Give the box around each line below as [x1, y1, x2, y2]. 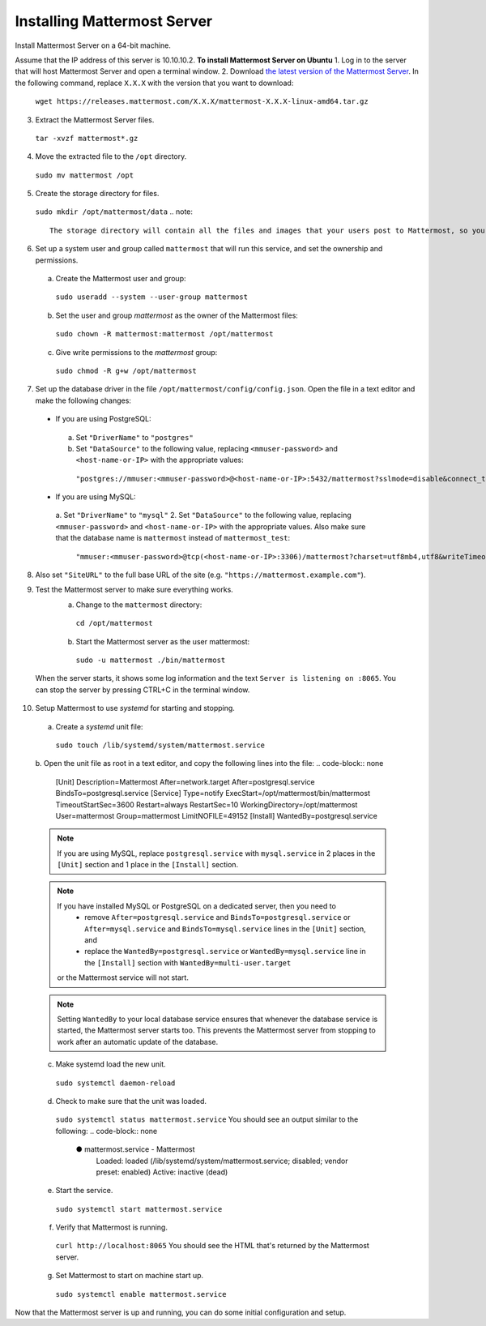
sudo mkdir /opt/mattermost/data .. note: [35, 207, 194, 216]
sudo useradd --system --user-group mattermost [55, 293, 249, 302]
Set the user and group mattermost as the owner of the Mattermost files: [55, 310, 299, 320]
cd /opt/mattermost [75, 618, 153, 628]
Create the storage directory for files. [35, 189, 160, 199]
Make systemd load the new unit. [55, 1059, 166, 1069]
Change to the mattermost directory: [75, 600, 202, 610]
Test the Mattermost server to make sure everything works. [35, 584, 234, 595]
